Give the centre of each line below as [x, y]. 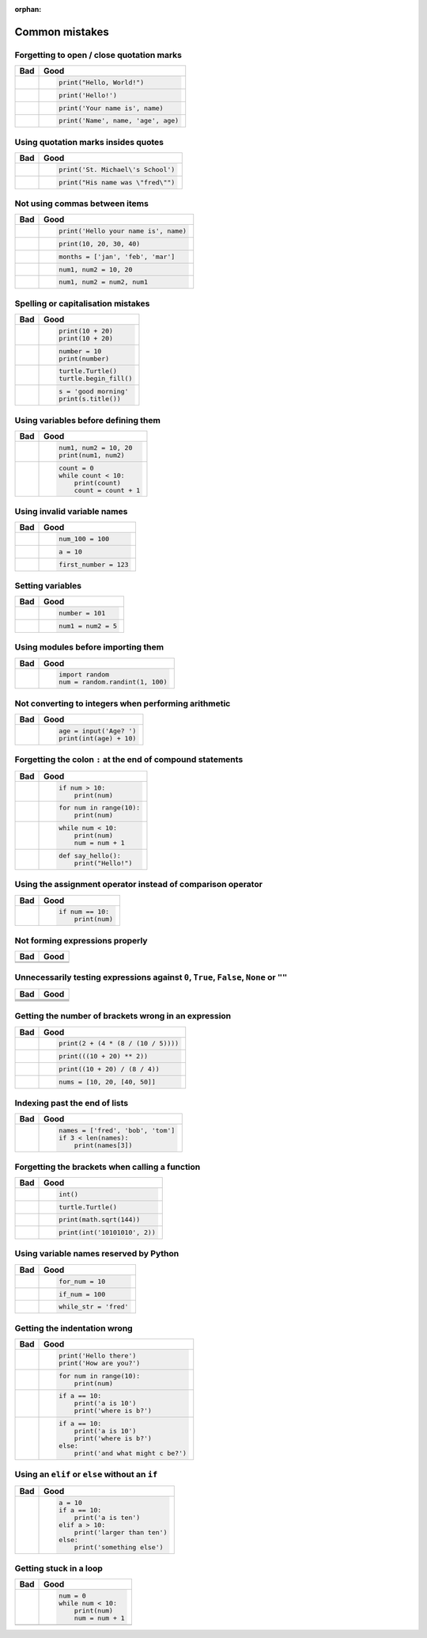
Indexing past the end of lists [72, 1103]
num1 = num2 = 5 [88, 626]
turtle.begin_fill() [96, 379]
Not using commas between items [82, 204]
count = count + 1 [107, 490]
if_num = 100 [82, 1294]
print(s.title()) [90, 399]
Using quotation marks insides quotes [89, 142]
